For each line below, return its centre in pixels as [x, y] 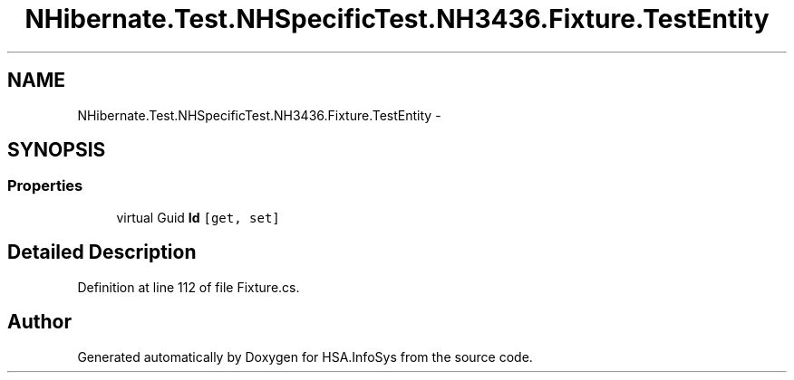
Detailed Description [102, 252]
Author [39, 322]
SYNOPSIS [57, 150]
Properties [45, 186]
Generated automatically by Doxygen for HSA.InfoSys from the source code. [305, 356]
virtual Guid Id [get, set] [198, 217]
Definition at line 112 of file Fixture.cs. [189, 287]
